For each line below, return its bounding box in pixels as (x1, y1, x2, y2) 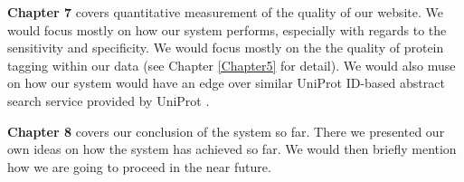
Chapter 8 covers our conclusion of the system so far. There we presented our (7, 121, 445, 140)
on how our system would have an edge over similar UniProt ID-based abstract (7, 73, 445, 92)
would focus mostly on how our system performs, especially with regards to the (7, 20, 447, 39)
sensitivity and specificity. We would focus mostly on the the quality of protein (7, 38, 444, 57)
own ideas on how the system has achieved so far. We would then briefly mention (7, 139, 457, 158)
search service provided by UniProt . (7, 91, 210, 110)
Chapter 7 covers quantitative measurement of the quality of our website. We (7, 3, 444, 21)
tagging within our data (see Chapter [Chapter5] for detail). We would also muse (7, 55, 456, 74)
